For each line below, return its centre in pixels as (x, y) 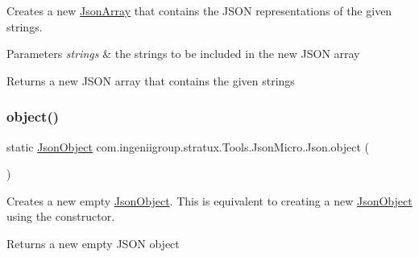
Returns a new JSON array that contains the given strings (151, 80)
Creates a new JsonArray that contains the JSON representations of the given (199, 10)
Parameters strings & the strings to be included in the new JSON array (183, 54)
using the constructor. (61, 216)
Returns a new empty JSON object (93, 243)
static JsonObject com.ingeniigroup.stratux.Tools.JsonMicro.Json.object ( (188, 146)
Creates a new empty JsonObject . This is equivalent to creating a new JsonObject (209, 200)
